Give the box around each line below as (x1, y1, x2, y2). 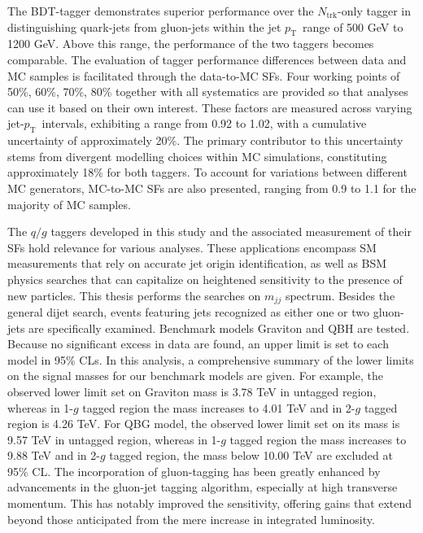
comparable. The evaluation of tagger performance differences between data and (7, 50, 407, 68)
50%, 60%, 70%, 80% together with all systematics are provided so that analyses (7, 83, 408, 100)
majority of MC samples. (7, 195, 131, 212)
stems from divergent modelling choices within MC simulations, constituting (7, 147, 387, 164)
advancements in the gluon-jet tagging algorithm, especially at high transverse (7, 478, 398, 496)
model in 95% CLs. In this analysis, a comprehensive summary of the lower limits (7, 351, 414, 368)
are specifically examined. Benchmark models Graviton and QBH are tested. (28, 319, 410, 336)
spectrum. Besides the (285, 286, 395, 304)
